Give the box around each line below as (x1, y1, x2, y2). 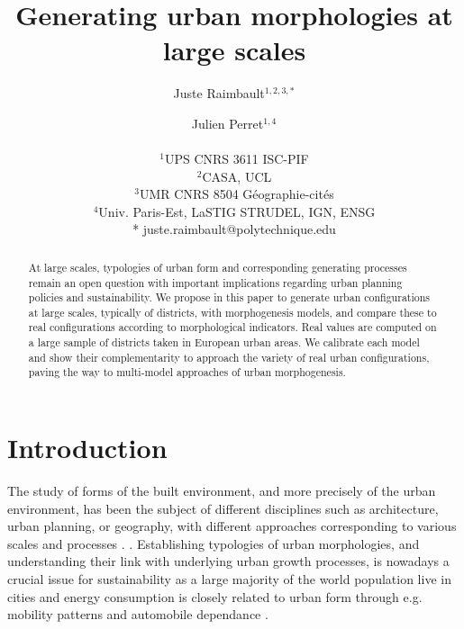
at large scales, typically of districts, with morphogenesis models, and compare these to (28, 304, 437, 319)
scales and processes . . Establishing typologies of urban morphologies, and (7, 534, 420, 553)
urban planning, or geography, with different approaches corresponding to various (7, 517, 457, 535)
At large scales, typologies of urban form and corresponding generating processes (28, 259, 407, 274)
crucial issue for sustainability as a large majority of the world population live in (7, 570, 451, 589)
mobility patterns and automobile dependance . (7, 605, 268, 624)
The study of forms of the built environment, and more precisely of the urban (7, 481, 436, 500)
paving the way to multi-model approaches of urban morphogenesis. (28, 364, 346, 380)
